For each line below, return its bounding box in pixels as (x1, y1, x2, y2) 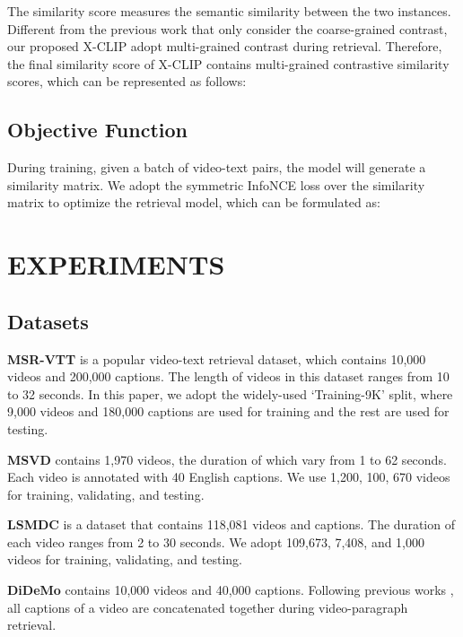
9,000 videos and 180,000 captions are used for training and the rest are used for (7, 402, 450, 421)
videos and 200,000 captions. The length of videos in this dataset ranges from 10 (7, 367, 450, 386)
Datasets (7, 307, 89, 335)
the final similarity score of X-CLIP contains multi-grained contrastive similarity (7, 54, 450, 73)
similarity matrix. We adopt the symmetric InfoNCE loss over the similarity (7, 175, 425, 194)
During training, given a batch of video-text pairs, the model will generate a (7, 158, 426, 177)
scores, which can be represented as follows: (7, 72, 247, 91)
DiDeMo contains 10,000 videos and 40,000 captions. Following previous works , (7, 580, 454, 599)
